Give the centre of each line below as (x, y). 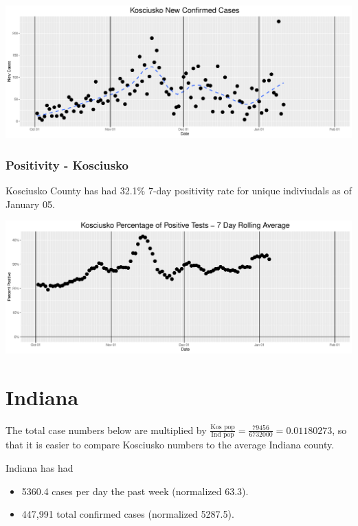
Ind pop (223, 435)
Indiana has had (40, 467)
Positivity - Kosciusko (67, 164)
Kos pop (223, 427)
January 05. (30, 204)
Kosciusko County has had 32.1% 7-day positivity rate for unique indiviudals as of (179, 191)
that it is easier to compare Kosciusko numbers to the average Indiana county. (170, 445)
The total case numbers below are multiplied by (106, 430)
